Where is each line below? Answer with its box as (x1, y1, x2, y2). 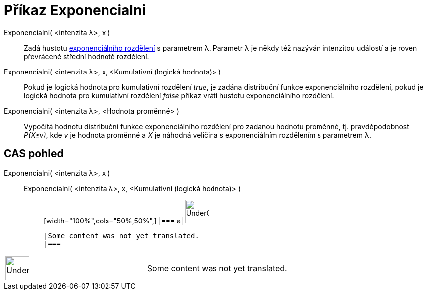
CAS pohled (4, 147, 64, 160)
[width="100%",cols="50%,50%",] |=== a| (44, 216, 183, 225)
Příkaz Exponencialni (4, 2, 146, 19)
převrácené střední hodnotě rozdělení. (24, 52, 149, 61)
